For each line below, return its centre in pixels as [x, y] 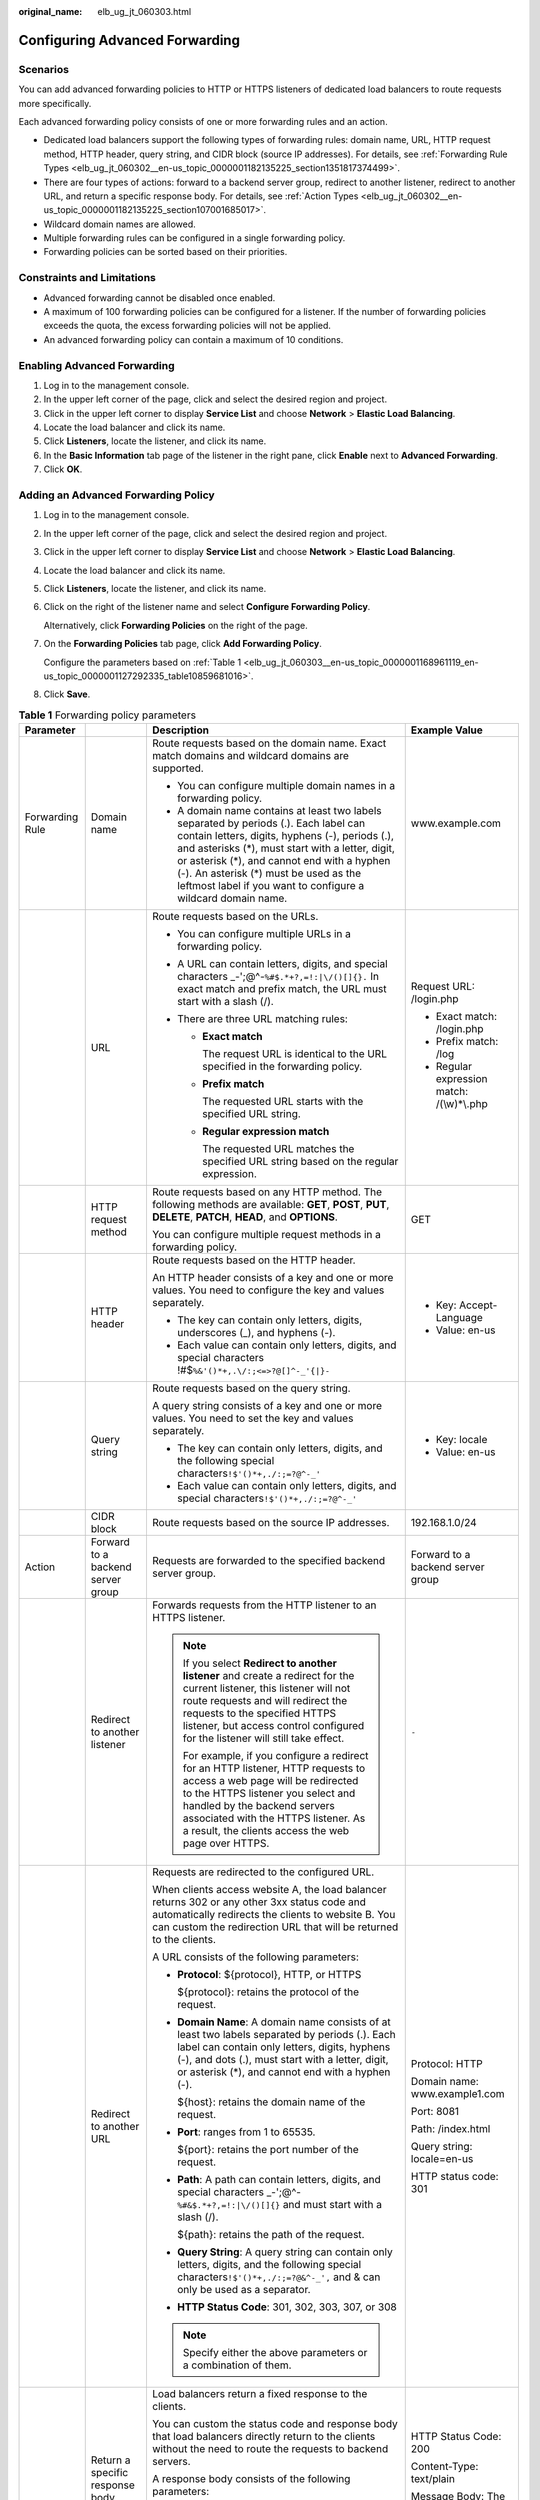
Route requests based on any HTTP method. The [267, 1192]
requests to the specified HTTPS [259, 1713]
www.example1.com [457, 2094]
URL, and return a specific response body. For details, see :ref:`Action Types [201, 196]
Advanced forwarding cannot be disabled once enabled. [159, 297]
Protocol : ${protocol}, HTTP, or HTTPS [269, 1975]
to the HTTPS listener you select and [269, 1793]
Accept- [478, 1305]
